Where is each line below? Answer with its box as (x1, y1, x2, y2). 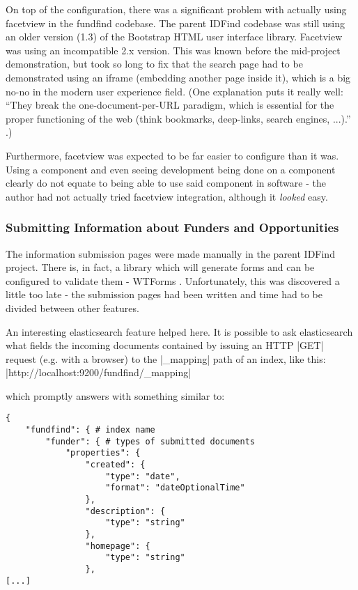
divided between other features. (6, 300, 139, 315)
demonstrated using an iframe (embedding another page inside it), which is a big (6, 70, 351, 84)
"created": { (85, 460, 146, 470)
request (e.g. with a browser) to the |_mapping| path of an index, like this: (6, 351, 326, 366)
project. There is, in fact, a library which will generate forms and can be (6, 260, 315, 274)
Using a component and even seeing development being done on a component (6, 162, 336, 176)
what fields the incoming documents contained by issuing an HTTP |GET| (6, 338, 324, 352)
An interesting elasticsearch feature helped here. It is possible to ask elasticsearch (6, 324, 353, 339)
